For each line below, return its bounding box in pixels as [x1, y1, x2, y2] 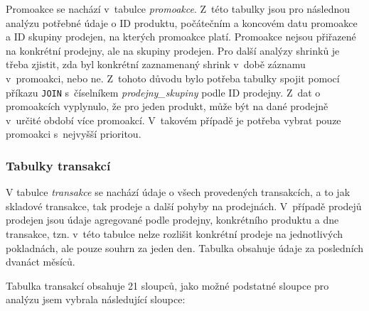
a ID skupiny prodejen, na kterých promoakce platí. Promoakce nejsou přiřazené [6, 29, 356, 44]
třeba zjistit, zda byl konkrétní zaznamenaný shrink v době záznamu [6, 57, 306, 72]
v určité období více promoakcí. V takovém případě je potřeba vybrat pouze [6, 112, 341, 127]
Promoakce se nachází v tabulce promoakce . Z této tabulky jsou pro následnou [6, 1, 351, 16]
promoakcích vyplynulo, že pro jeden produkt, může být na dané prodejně [6, 99, 328, 114]
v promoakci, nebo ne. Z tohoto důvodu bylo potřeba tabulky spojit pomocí [6, 70, 340, 85]
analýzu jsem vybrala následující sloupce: [6, 292, 186, 307]
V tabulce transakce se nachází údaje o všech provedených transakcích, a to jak [6, 185, 351, 200]
